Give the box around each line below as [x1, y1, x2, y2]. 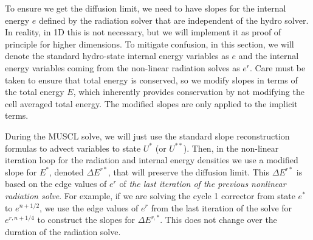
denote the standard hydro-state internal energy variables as [5, 49, 229, 62]
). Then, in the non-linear [183, 141, 279, 154]
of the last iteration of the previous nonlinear [119, 177, 286, 190]
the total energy [5, 85, 64, 98]
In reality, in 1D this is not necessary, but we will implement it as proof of [5, 26, 281, 38]
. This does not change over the [160, 213, 277, 226]
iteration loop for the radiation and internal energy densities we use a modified [5, 154, 298, 166]
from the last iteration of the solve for [151, 201, 292, 214]
